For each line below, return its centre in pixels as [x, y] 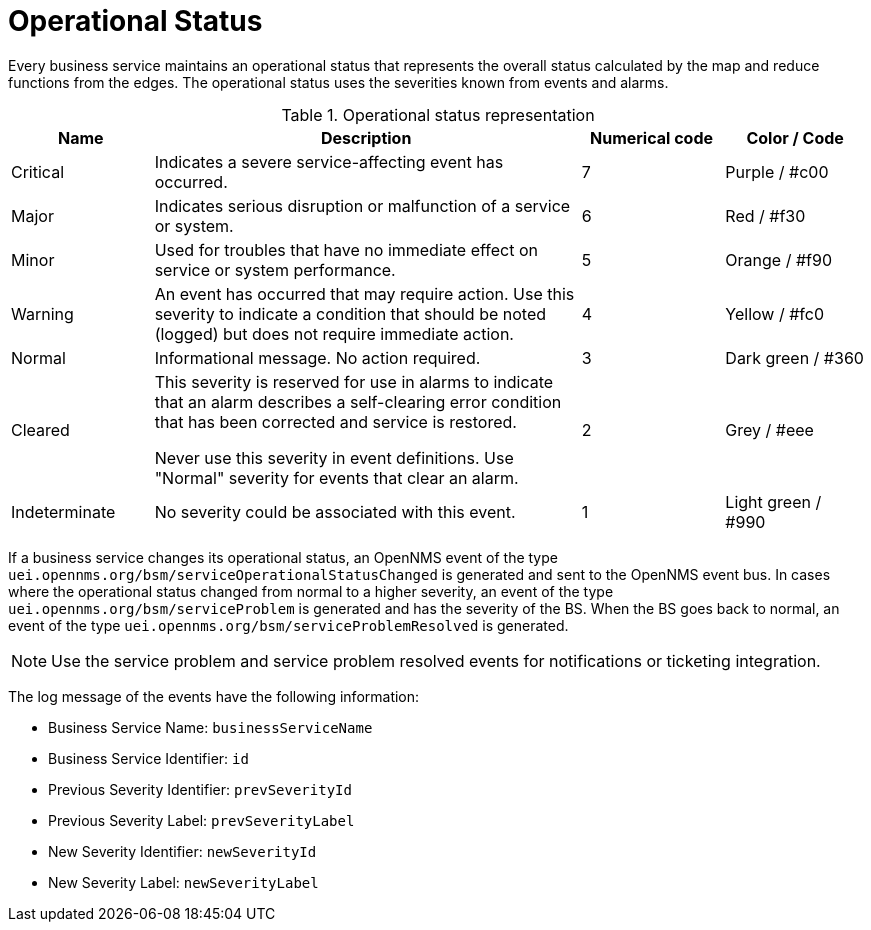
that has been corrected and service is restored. [335, 421]
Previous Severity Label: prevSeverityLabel [201, 820]
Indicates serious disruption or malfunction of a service [362, 205]
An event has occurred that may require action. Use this [364, 293]
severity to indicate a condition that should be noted [350, 313]
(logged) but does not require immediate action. [334, 333]
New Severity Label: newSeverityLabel [183, 882]
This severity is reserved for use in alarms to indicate [354, 381]
